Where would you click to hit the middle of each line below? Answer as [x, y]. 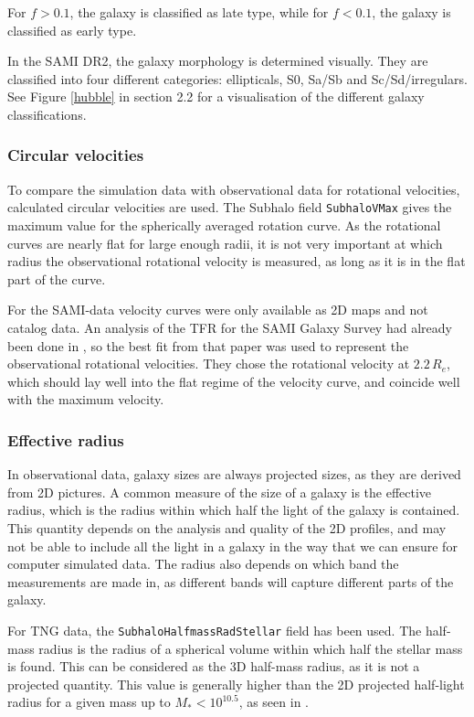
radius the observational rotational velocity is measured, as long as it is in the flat [237, 261]
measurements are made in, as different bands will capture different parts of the [231, 581]
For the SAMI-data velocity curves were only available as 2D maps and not [218, 310]
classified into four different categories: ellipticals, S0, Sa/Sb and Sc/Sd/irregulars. [237, 78]
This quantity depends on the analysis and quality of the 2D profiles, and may [227, 527]
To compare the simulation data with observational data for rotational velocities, [234, 189]
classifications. [47, 114]
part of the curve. [57, 278]
